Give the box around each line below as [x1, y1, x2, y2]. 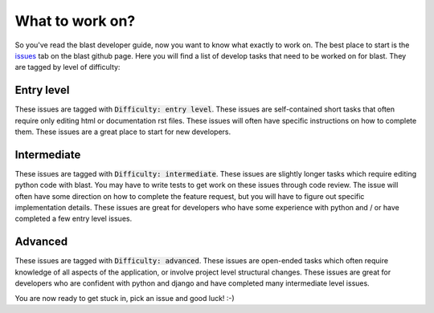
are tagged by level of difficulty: [14, 63, 121, 72]
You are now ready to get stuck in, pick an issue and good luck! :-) [14, 293, 235, 303]
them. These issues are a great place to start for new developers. [14, 127, 231, 136]
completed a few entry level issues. [14, 213, 133, 224]
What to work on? [14, 12, 136, 30]
